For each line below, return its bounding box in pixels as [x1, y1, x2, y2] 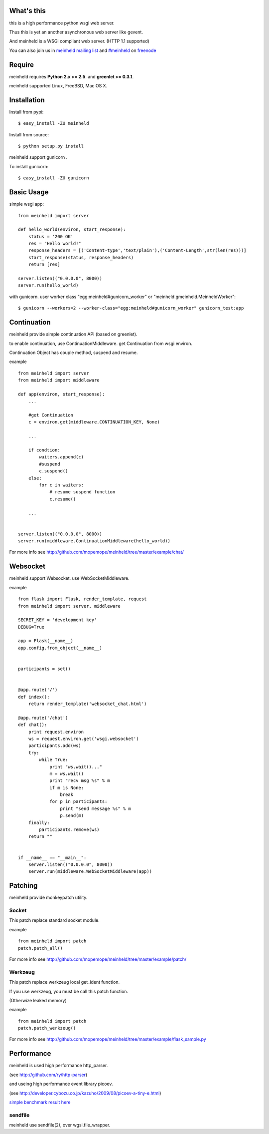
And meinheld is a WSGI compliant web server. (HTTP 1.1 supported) [9, 38, 149, 44]
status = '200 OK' [28, 234, 74, 239]
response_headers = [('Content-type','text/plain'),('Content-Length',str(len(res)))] [28, 248, 247, 253]
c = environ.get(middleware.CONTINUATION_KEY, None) [28, 419, 160, 425]
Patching [9, 881, 38, 890]
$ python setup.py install [18, 143, 84, 149]
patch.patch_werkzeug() [18, 1025, 76, 1031]
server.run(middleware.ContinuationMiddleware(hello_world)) [18, 538, 170, 544]
